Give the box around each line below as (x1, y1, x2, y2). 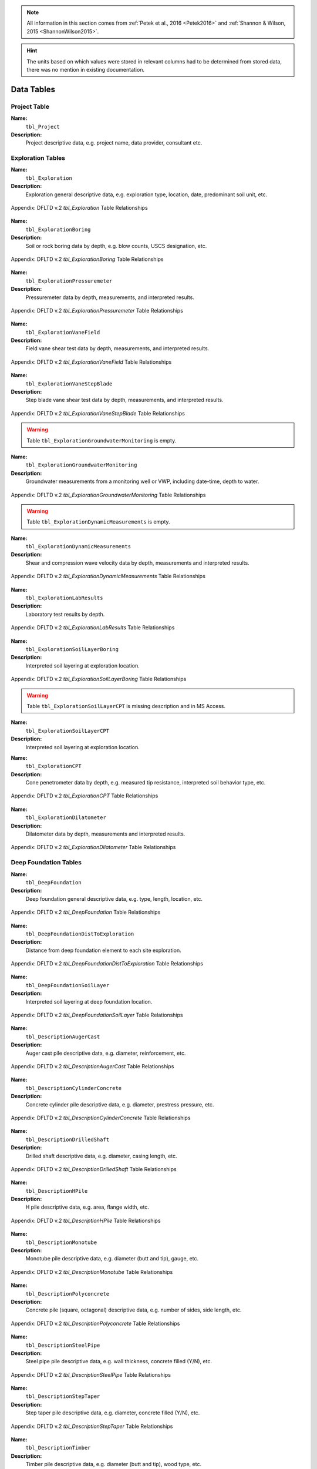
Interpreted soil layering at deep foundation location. (25, 998, 153, 1005)
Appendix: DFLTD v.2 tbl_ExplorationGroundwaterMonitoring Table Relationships (11, 491, 206, 498)
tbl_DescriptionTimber (25, 1444, 91, 1451)
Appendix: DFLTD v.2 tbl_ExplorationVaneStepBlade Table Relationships (11, 410, 185, 417)
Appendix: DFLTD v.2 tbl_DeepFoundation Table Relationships (11, 908, 161, 916)
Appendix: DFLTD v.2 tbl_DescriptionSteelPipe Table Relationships (11, 1371, 171, 1378)
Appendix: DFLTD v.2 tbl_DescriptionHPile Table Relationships (11, 1217, 161, 1224)
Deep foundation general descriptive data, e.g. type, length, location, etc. (25, 895, 203, 902)
